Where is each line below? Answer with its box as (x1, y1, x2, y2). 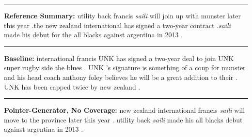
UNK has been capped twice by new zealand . (4, 81, 141, 91)
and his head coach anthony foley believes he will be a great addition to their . (4, 72, 237, 82)
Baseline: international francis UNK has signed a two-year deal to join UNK (4, 53, 234, 63)
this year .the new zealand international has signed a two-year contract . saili (4, 20, 231, 30)
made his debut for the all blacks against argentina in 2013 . (4, 30, 183, 40)
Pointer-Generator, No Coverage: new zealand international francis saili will (4, 105, 245, 115)
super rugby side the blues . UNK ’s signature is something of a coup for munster (4, 62, 246, 73)
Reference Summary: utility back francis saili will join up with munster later (4, 11, 241, 20)
